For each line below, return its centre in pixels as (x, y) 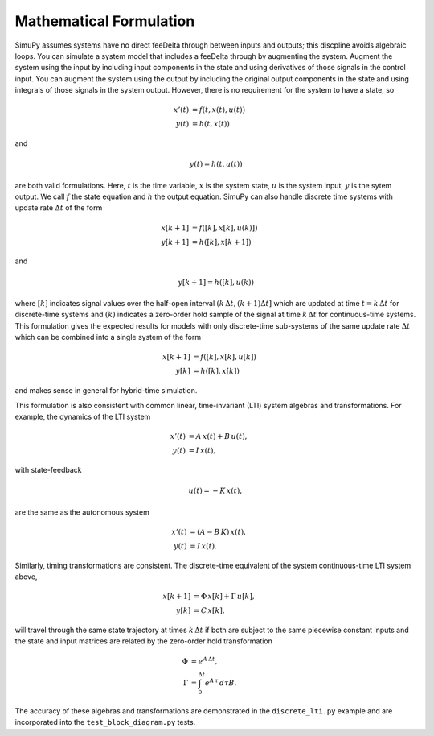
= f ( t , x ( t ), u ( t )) (218, 110)
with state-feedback (48, 469)
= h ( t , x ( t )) (211, 124)
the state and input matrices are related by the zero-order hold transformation (143, 641)
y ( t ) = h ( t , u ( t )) (216, 164)
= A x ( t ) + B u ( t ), (218, 436)
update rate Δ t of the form (59, 208)
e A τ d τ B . (221, 682)
